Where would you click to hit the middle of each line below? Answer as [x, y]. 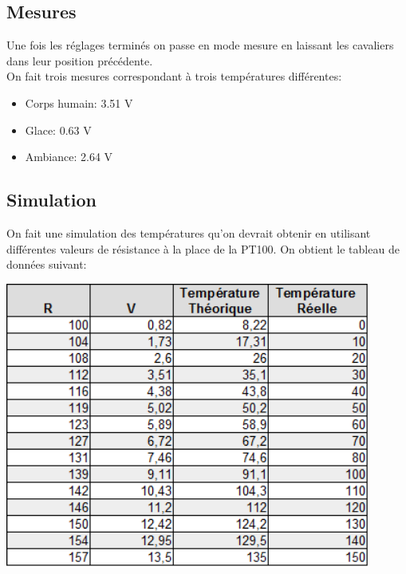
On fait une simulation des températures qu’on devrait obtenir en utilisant [189, 232]
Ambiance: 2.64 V [69, 157]
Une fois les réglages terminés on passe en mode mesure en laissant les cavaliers [200, 45]
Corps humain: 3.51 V [79, 102]
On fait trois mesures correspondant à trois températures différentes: [174, 76]
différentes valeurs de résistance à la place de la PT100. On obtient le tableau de [203, 248]
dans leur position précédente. [80, 60]
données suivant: [47, 264]
